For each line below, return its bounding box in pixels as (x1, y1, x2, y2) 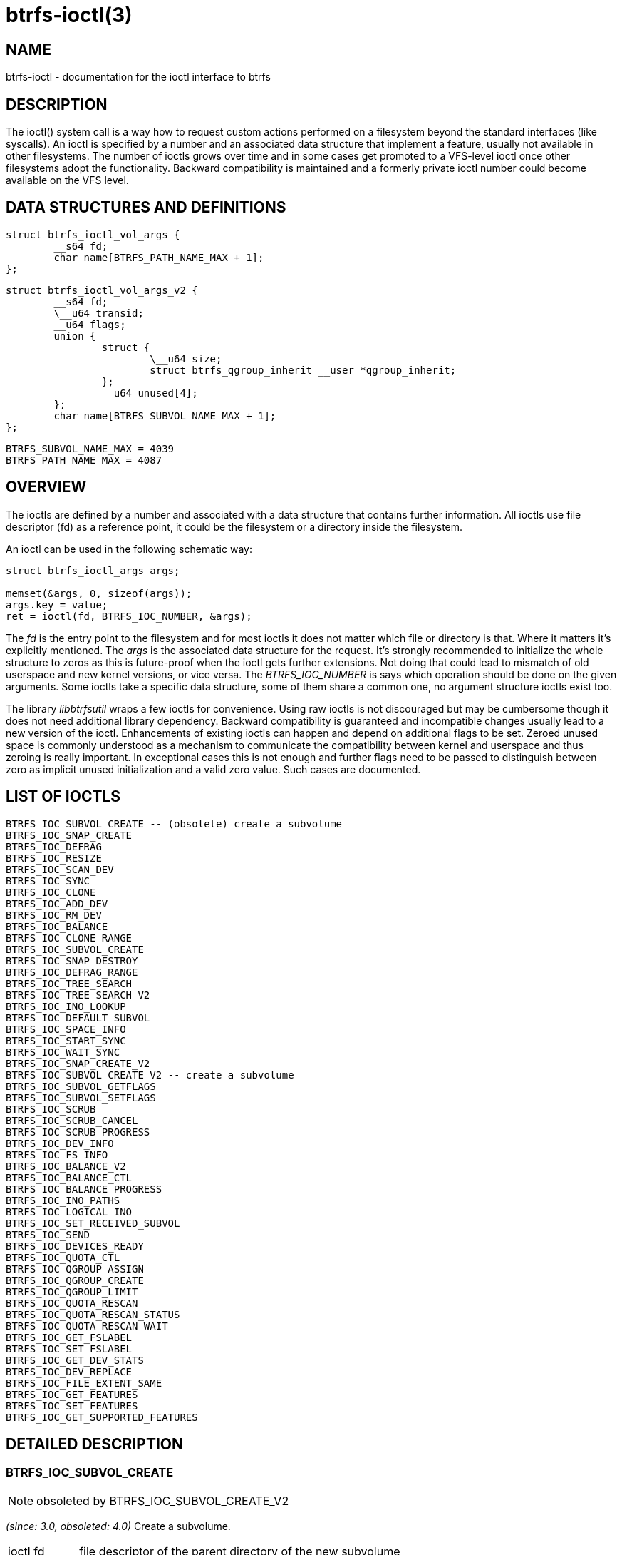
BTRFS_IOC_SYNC (6, 875, 90, 887)
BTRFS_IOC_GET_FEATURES (6, 1388, 138, 1400)
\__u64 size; (150, 352, 222, 364)
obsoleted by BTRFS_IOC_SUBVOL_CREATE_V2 (36, 1493, 289, 1508)
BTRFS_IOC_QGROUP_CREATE (6, 1274, 144, 1286)
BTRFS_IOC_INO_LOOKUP (6, 1000, 126, 1012)
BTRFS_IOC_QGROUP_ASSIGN (6, 1263, 144, 1275)
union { (53, 330, 96, 342)
